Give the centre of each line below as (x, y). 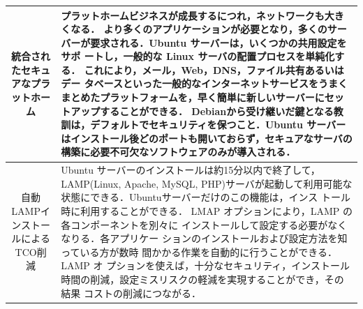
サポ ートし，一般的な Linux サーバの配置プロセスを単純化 (198, 56)
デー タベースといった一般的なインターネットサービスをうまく (204, 83)
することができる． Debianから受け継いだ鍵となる (217, 111)
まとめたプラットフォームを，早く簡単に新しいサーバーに (193, 97)
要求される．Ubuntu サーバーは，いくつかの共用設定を (218, 42)
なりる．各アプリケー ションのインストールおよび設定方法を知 (204, 238)
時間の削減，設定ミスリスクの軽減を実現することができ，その (202, 279)
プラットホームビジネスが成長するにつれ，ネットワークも (193, 15)
